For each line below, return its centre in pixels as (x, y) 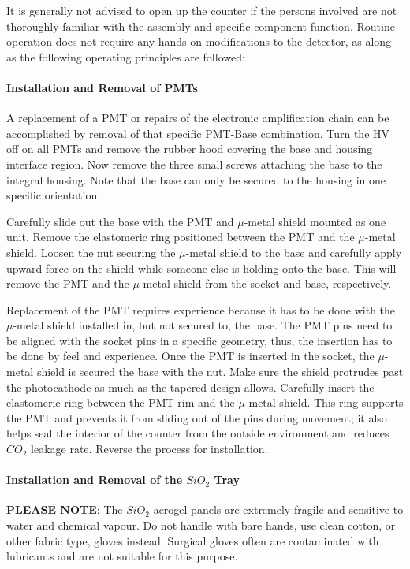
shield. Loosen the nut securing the (91, 252)
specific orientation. (54, 195)
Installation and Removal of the (95, 480)
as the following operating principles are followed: (126, 56)
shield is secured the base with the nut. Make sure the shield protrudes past (220, 372)
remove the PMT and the (68, 283)
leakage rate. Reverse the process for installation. (149, 449)
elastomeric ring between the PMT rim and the (121, 402)
